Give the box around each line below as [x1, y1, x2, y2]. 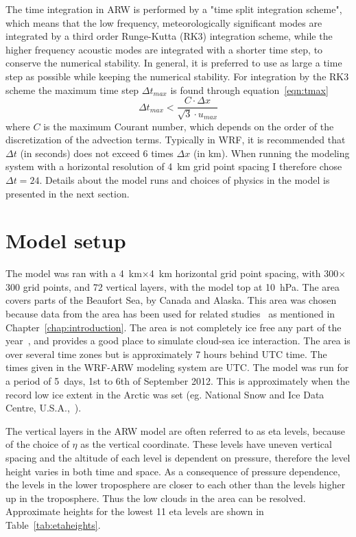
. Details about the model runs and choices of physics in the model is [39, 172, 330, 187]
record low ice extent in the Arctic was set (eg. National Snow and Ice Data [5, 387, 324, 401]
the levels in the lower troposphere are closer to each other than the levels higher [5, 477, 346, 492]
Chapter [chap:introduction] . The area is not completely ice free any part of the [5, 320, 342, 334]
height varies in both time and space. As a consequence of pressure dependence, [5, 464, 340, 478]
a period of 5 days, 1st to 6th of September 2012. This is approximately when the [5, 374, 350, 388]
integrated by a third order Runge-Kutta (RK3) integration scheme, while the [5, 29, 333, 43]
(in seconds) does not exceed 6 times [20, 145, 174, 160]
